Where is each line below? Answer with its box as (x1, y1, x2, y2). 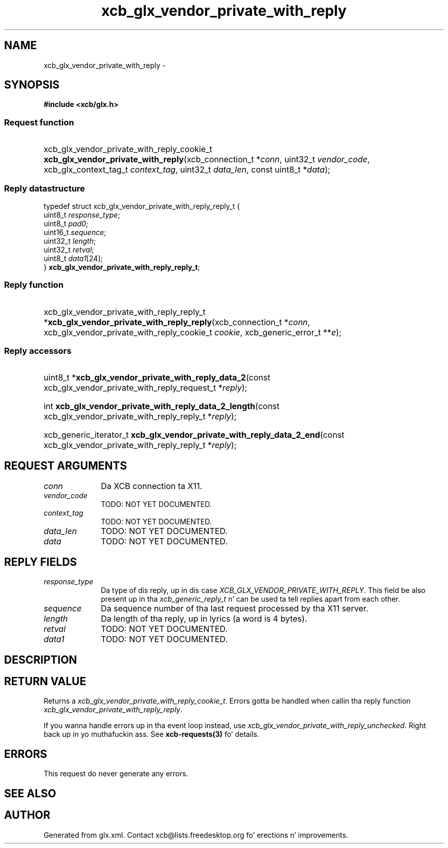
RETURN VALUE (4, 674, 86, 688)
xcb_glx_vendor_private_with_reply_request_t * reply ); (43, 383, 248, 393)
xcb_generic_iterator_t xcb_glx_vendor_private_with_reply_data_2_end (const (43, 430, 345, 440)
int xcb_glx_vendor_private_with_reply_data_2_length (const (43, 401, 280, 412)
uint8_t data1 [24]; (43, 253, 103, 263)
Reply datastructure (4, 183, 85, 194)
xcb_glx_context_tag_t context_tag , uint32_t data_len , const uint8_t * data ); (43, 164, 330, 175)
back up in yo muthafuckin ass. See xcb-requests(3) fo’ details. (43, 730, 259, 739)
